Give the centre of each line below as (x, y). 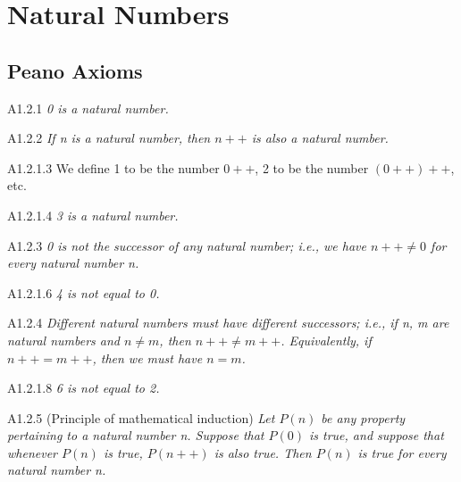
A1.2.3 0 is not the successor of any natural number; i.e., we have (187, 245)
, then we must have (147, 357)
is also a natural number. (320, 138)
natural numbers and (63, 340)
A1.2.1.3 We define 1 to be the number (113, 167)
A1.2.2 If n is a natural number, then (109, 138)
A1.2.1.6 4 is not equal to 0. (84, 292)
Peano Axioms (75, 70)
